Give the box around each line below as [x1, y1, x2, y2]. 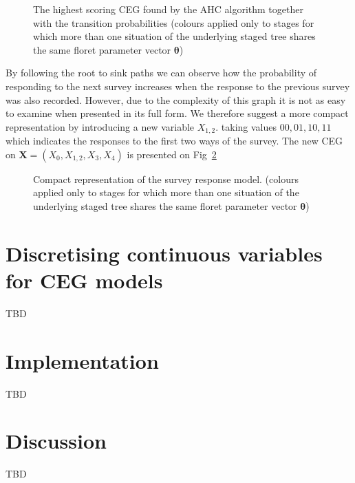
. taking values [215, 119, 277, 133]
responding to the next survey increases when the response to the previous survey [6, 78, 350, 93]
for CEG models [6, 266, 163, 294]
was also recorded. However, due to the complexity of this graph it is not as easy [6, 92, 346, 107]
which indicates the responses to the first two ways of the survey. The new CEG [6, 133, 343, 148]
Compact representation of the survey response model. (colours [33, 171, 299, 186]
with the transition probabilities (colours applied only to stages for [33, 15, 314, 30]
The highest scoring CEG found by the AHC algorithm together [33, 2, 303, 16]
